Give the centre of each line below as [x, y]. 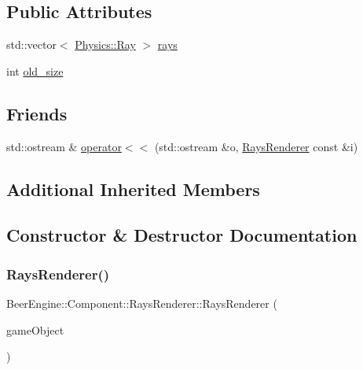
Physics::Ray [105, 44]
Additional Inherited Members [133, 189]
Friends [37, 113]
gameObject [35, 329]
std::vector [31, 44]
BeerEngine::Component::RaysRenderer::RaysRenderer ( [142, 303]
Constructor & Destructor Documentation [182, 235]
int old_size [35, 70]
